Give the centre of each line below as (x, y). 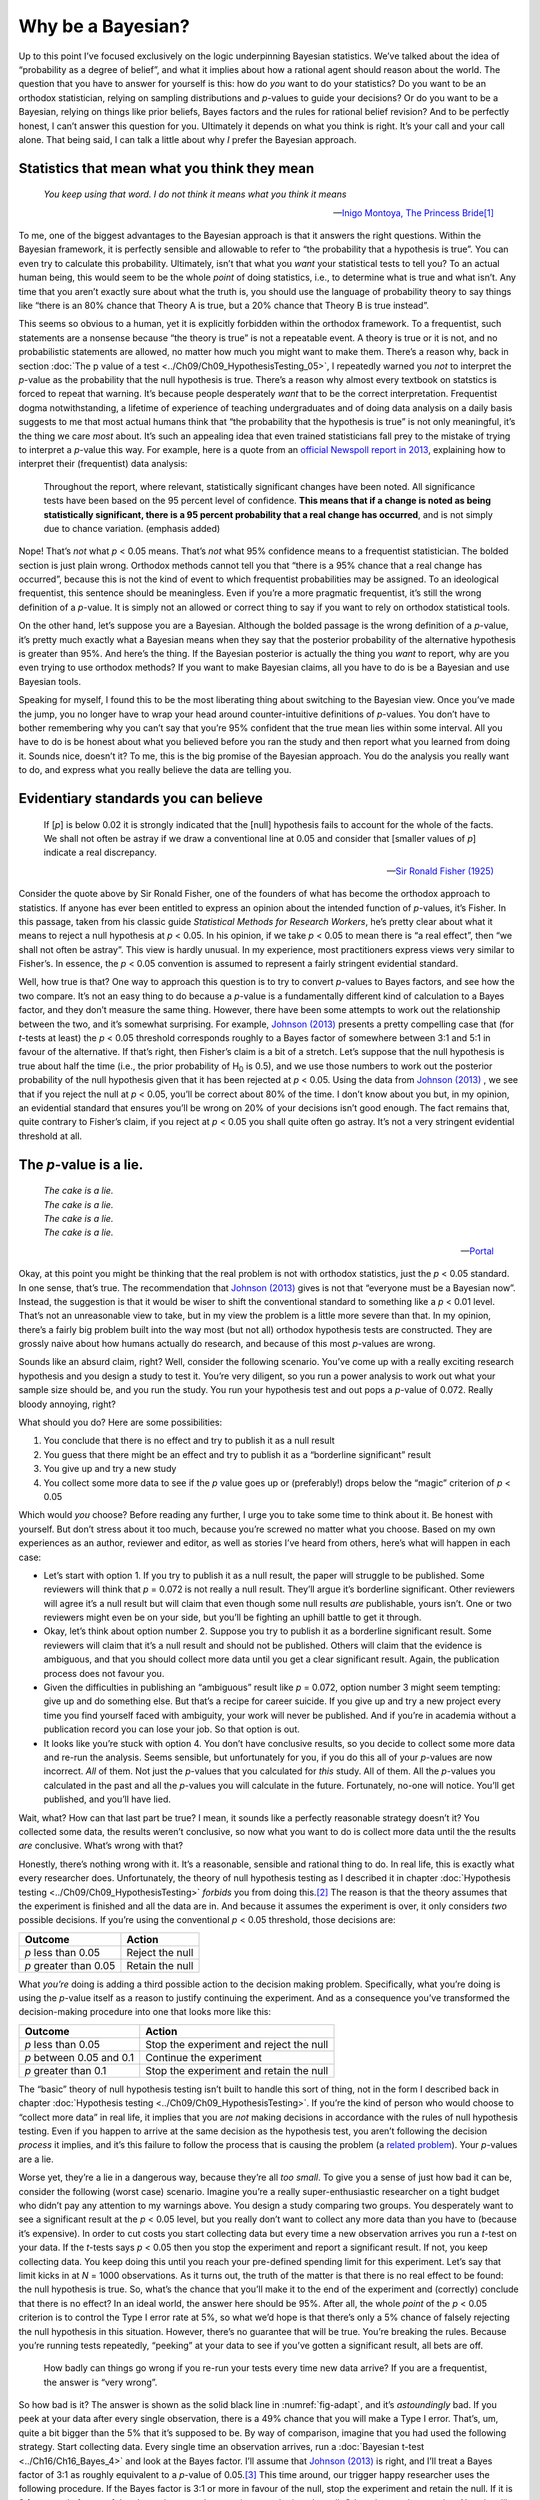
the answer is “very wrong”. (100, 2382)
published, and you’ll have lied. (107, 1799)
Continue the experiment (203, 2057)
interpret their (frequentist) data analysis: (103, 464)
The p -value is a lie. (81, 1164)
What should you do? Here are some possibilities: (120, 1422)
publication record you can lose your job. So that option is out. (171, 1729)
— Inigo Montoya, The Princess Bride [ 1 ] (413, 212)
